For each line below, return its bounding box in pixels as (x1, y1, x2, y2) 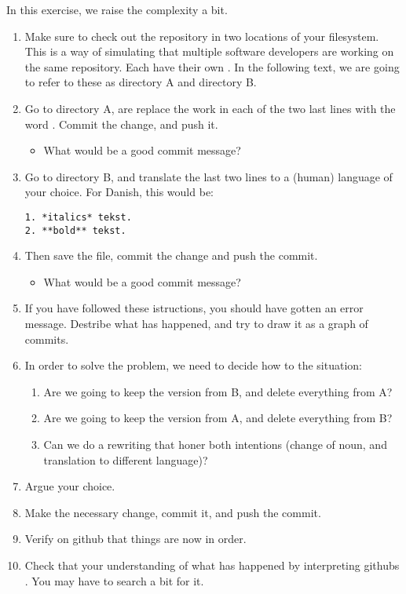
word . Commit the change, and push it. (24, 115, 218, 132)
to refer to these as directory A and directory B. (24, 74, 257, 90)
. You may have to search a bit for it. (24, 572, 204, 589)
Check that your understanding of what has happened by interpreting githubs (24, 556, 400, 573)
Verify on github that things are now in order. (24, 530, 247, 547)
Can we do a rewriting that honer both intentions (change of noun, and (43, 436, 387, 452)
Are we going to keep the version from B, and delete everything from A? (43, 383, 393, 399)
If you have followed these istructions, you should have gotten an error (24, 300, 364, 316)
